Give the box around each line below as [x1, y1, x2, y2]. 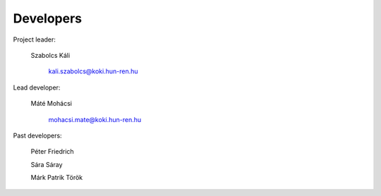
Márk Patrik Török [30, 173, 83, 182]
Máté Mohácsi [30, 99, 73, 108]
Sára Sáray [30, 160, 63, 169]
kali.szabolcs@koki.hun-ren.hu [48, 67, 138, 75]
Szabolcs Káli [30, 51, 71, 59]
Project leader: [13, 35, 56, 44]
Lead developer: [13, 83, 61, 92]
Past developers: [13, 131, 63, 140]
